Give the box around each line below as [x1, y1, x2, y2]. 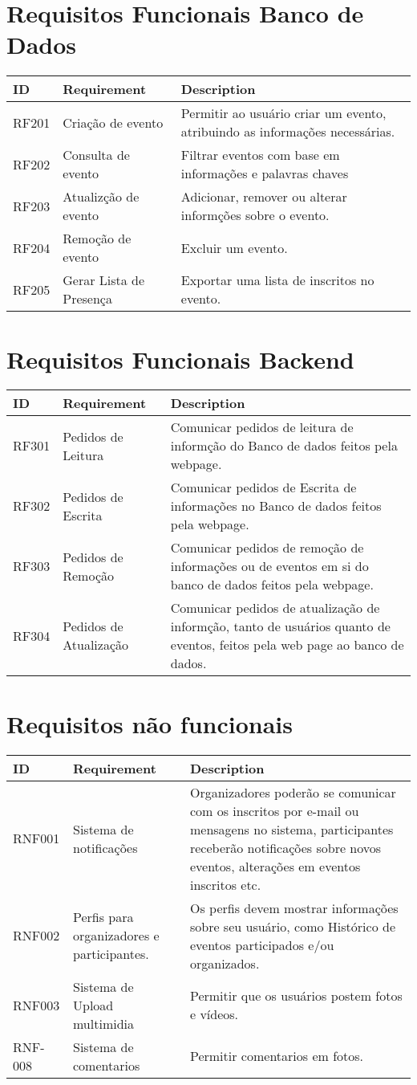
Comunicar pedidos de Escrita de [170, 478, 357, 497]
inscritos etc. [189, 875, 261, 894]
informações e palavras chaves [180, 164, 349, 183]
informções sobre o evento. [180, 206, 330, 225]
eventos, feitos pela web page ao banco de [170, 635, 404, 655]
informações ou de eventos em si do [170, 557, 369, 576]
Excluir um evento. [180, 238, 288, 257]
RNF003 [13, 995, 60, 1014]
